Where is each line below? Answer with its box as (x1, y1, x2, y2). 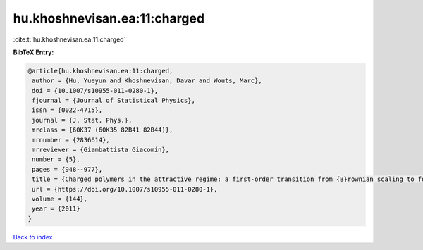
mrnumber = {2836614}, (32, 136, 111, 144)
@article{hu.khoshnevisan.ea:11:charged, (27, 67, 173, 75)
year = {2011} (32, 205, 80, 213)
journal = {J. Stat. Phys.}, (32, 116, 133, 124)
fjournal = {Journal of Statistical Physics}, (32, 96, 195, 105)
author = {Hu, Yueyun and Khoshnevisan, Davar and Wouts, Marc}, (32, 77, 262, 85)
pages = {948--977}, (32, 165, 103, 173)
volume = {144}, (32, 195, 88, 203)
